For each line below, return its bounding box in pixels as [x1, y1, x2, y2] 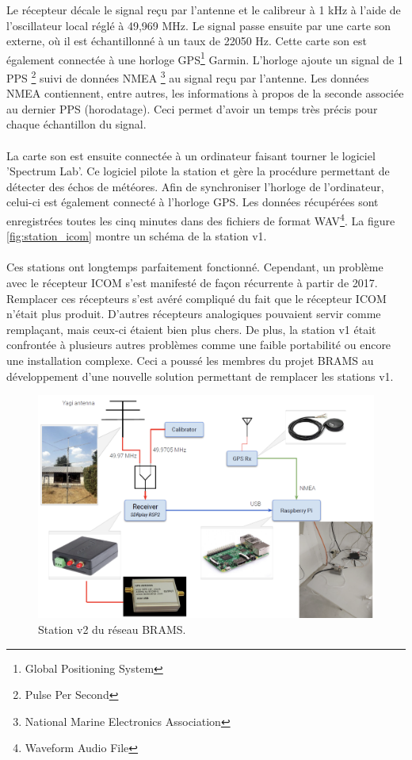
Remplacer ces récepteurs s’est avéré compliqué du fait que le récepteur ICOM [6, 290, 387, 306]
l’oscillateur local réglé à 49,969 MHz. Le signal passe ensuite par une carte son [6, 17, 391, 33]
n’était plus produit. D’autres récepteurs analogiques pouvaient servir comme [6, 305, 381, 322]
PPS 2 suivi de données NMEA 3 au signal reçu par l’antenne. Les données [6, 67, 369, 86]
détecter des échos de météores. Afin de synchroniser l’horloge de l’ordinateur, [6, 178, 384, 194]
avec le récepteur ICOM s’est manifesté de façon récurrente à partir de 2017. [6, 274, 378, 291]
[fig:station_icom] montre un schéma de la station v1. [6, 228, 267, 244]
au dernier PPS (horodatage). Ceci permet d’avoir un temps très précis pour [6, 100, 378, 117]
